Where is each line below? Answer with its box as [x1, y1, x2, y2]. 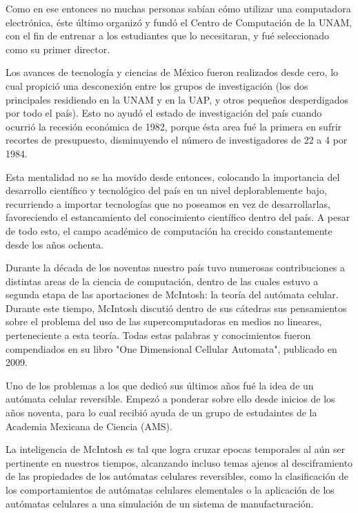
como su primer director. [6, 41, 110, 56]
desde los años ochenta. [6, 237, 104, 251]
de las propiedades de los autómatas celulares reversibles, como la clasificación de [6, 469, 348, 483]
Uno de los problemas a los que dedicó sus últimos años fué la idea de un [6, 378, 314, 392]
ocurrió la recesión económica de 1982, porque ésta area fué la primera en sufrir [6, 119, 342, 133]
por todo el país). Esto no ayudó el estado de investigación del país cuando [6, 106, 322, 120]
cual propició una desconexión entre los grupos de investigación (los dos [6, 78, 308, 93]
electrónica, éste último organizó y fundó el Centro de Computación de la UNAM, [6, 14, 352, 29]
